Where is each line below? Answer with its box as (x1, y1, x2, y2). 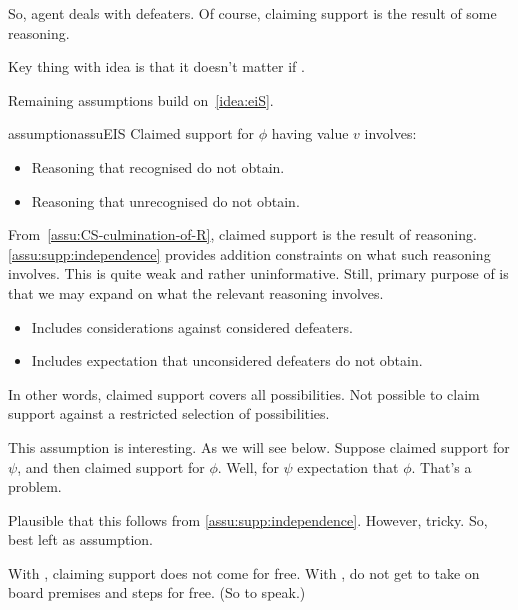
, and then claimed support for (17, 456, 205, 477)
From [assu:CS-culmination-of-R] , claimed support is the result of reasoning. (8, 224, 477, 245)
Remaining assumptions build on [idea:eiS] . (8, 89, 274, 110)
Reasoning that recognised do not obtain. (31, 156, 285, 177)
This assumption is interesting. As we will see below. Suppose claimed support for (8, 436, 510, 457)
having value (271, 123, 349, 144)
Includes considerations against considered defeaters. (31, 316, 353, 337)
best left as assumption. (8, 529, 153, 550)
